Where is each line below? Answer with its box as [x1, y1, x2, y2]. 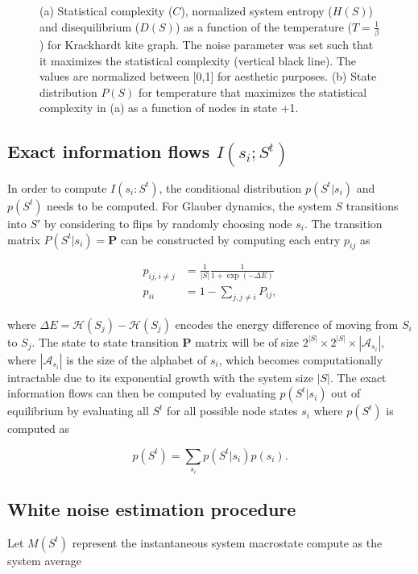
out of [331, 385, 361, 401]
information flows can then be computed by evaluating [7, 385, 276, 401]
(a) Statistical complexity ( [39, 2, 173, 19]
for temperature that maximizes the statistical [139, 83, 367, 100]
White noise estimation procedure [7, 497, 296, 522]
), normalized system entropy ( [180, 2, 333, 19]
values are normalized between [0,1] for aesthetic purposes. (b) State [39, 68, 377, 85]
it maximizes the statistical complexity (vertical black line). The [39, 52, 357, 69]
